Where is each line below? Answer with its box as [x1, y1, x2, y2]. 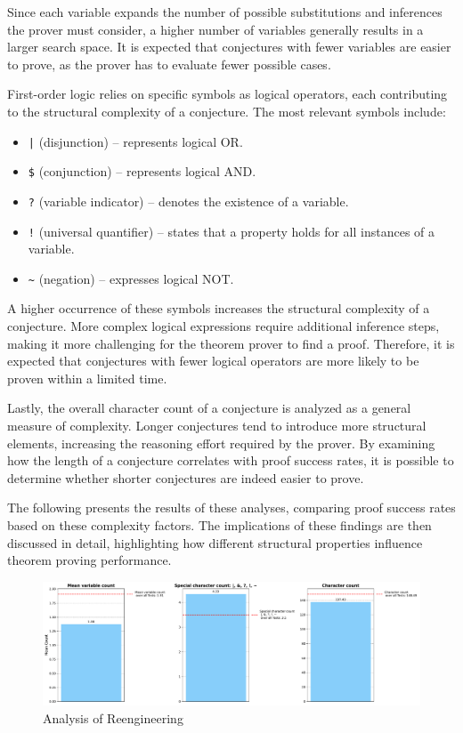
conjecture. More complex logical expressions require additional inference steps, [7, 317, 440, 335]
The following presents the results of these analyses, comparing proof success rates [7, 498, 456, 517]
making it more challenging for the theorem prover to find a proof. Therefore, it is [7, 334, 455, 352]
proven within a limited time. [7, 368, 167, 387]
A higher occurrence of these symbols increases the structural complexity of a [7, 299, 430, 318]
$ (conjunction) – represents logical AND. [28, 162, 256, 181]
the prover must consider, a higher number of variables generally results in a [7, 20, 424, 38]
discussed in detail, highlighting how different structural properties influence [7, 533, 423, 552]
